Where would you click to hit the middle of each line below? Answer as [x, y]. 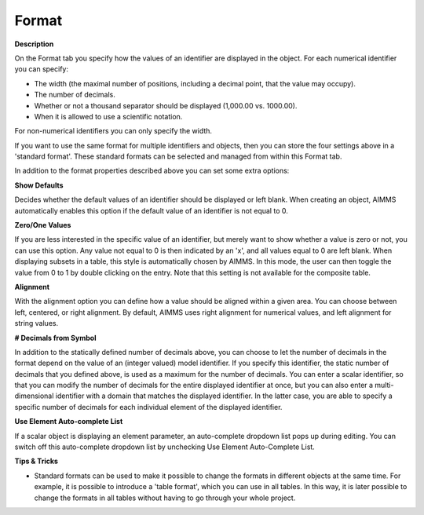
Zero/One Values [43, 225]
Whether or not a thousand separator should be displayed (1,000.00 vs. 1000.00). [166, 105]
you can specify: [42, 69]
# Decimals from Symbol [55, 338]
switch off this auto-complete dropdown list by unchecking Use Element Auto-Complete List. [165, 447]
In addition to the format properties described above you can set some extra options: [152, 171]
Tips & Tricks [37, 461]
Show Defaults [39, 185]
